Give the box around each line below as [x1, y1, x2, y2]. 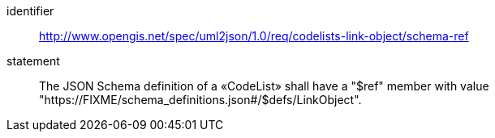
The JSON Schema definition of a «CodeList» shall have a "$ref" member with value [39, 79, 489, 93]
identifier [6, 4, 54, 18]
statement [6, 54, 60, 68]
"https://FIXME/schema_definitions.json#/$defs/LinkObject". [39, 93, 362, 107]
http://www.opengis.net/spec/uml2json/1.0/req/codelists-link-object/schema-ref [39, 29, 469, 43]
